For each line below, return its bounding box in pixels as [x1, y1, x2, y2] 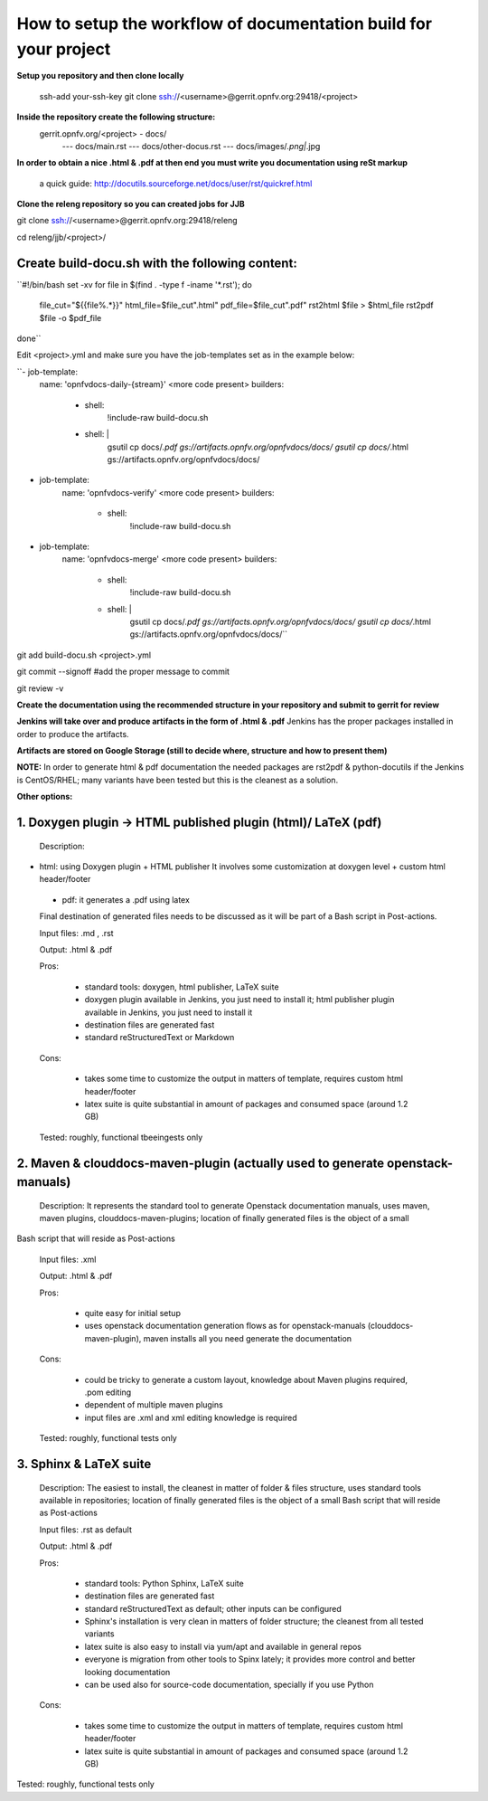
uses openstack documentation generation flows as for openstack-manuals [84, 1321, 366, 1332]
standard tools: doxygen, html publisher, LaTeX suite [84, 981, 279, 992]
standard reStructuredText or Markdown [84, 1032, 235, 1043]
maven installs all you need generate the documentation [143, 1332, 352, 1343]
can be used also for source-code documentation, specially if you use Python [84, 1679, 374, 1691]
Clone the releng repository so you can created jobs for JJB [16, 199, 245, 210]
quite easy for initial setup [84, 1308, 181, 1319]
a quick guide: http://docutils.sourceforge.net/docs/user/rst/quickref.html [39, 177, 313, 189]
